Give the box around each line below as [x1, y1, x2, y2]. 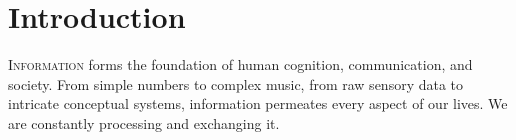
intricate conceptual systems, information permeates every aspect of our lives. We [8, 93, 508, 114]
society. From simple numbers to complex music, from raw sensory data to [8, 73, 464, 94]
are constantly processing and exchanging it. [8, 112, 280, 133]
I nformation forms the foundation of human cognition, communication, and [8, 54, 473, 75]
